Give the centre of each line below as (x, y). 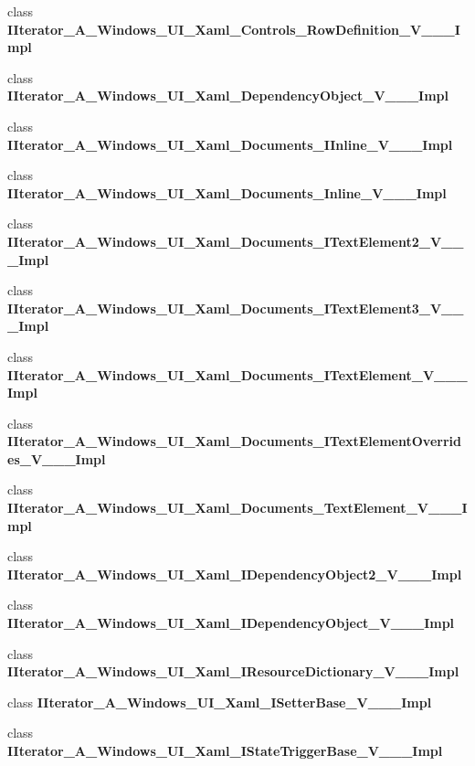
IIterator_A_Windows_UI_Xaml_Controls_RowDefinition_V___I (234, 29)
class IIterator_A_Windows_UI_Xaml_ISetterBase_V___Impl (220, 702)
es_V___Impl (57, 458)
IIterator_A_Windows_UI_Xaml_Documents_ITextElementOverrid (234, 441)
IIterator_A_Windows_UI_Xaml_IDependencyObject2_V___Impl (235, 574)
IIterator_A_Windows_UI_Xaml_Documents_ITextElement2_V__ (236, 241)
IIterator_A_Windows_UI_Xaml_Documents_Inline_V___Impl (227, 192)
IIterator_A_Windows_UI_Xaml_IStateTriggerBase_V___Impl (225, 750)
